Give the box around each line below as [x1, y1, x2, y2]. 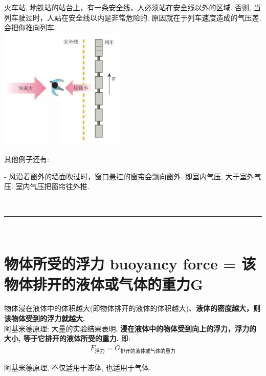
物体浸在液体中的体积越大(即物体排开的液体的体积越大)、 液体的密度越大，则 [4, 303, 260, 314]
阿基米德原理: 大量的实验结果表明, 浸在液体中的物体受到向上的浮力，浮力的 [4, 323, 257, 333]
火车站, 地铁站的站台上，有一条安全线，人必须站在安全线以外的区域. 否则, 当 [4, 2, 261, 12]
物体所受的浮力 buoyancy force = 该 [4, 253, 256, 274]
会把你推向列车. [4, 22, 56, 33]
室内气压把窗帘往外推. [15, 181, 90, 192]
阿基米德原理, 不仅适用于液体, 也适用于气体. [4, 362, 151, 373]
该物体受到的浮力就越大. [4, 313, 85, 324]
